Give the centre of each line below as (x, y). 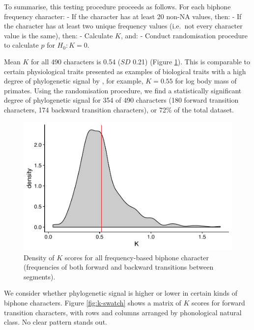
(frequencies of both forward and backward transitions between (119, 267)
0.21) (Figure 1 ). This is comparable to (191, 61)
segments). (40, 276)
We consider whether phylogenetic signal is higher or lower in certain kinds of (121, 293)
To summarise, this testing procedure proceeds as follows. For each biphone (117, 6)
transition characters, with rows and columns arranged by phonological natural (123, 312)
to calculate (21, 45)
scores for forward (218, 303)
